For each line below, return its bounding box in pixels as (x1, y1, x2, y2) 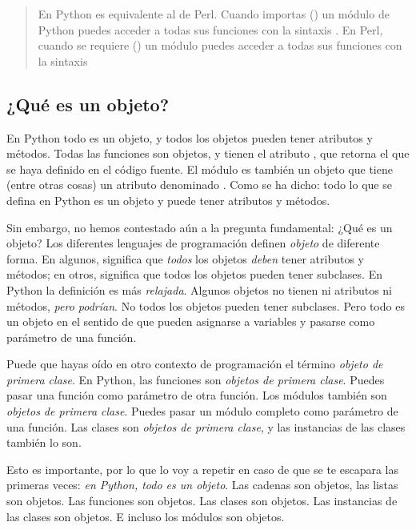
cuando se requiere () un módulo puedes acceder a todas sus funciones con (38, 37, 402, 54)
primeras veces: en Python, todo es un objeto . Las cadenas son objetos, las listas (6, 476, 398, 493)
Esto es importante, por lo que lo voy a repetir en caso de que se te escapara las (6, 460, 398, 477)
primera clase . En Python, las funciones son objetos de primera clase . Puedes (6, 371, 385, 387)
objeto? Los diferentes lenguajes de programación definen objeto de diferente (6, 235, 380, 251)
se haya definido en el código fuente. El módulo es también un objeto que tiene (6, 160, 393, 177)
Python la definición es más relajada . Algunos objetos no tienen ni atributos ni (6, 281, 393, 298)
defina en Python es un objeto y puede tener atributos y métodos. (6, 191, 330, 208)
